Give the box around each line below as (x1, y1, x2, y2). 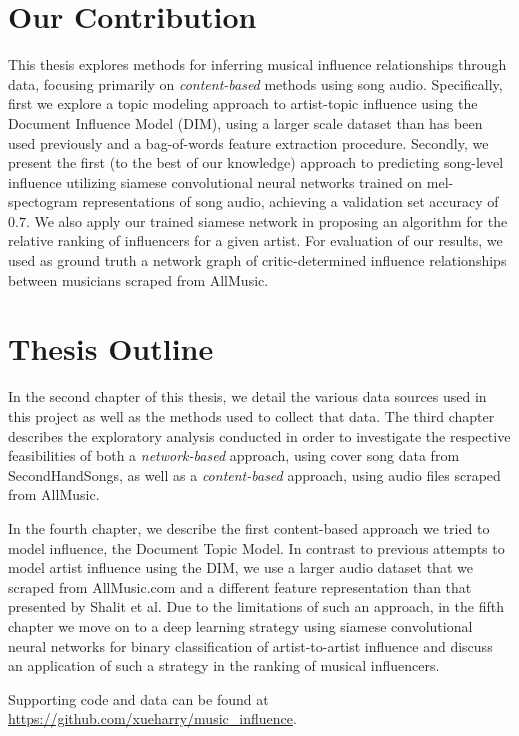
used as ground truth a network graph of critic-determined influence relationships (8, 250, 507, 271)
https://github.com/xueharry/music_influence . (8, 708, 297, 729)
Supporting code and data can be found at (8, 688, 269, 709)
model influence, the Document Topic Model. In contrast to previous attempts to (8, 537, 505, 558)
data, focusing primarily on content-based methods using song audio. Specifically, (8, 73, 503, 94)
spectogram (8, 191, 78, 212)
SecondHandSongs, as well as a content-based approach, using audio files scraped (8, 464, 501, 485)
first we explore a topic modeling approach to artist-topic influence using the (8, 93, 478, 114)
